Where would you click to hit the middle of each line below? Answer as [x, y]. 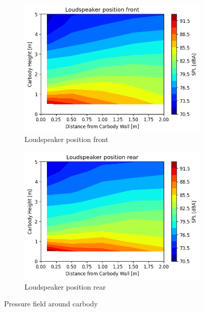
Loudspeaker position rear [65, 286]
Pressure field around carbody [51, 304]
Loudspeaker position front [67, 139]
